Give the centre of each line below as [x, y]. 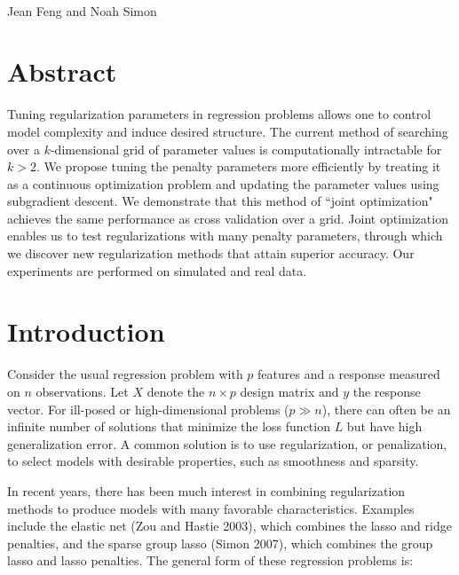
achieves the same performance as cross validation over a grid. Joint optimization [228, 218]
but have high [384, 426]
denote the [176, 391]
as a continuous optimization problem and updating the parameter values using [223, 183]
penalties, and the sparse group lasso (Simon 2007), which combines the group [220, 543]
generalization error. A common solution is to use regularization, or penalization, [227, 443]
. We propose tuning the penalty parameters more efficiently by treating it [238, 166]
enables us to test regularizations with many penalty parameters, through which [225, 236]
